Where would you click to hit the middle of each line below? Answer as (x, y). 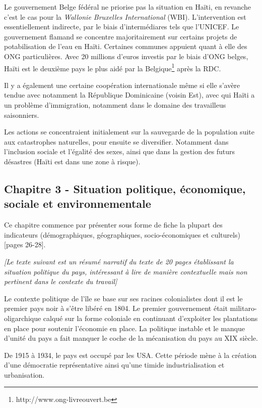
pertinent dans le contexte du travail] (61, 281)
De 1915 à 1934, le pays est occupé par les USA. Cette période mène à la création (130, 355)
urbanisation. (24, 374)
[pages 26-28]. (25, 244)
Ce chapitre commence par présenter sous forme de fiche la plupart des (113, 225)
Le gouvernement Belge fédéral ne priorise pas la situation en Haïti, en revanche (127, 7)
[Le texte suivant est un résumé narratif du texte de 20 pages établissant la (119, 261)
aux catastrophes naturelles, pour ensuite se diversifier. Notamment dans (116, 141)
